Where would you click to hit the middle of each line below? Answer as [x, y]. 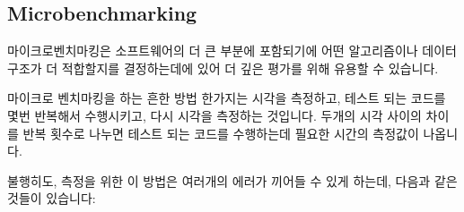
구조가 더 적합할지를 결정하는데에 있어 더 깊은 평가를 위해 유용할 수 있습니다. [223, 68]
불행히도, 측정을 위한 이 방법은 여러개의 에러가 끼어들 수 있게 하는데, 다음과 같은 [232, 180]
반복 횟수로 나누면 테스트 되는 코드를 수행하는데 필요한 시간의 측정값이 [221, 133]
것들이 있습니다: [52, 198]
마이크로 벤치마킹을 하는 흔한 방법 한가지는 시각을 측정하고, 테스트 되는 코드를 [227, 98]
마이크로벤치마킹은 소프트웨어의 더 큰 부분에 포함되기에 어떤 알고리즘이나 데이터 [232, 51]
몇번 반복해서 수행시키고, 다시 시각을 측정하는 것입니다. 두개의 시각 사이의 [214, 115]
